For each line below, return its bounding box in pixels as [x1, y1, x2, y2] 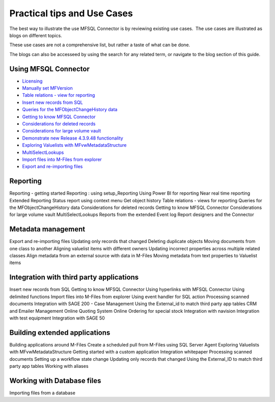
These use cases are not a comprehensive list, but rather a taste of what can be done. [9, 42, 190, 48]
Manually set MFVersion [22, 85, 73, 91]
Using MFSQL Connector [9, 64, 90, 73]
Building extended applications [9, 328, 111, 337]
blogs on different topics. [9, 32, 62, 38]
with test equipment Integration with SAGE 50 [9, 315, 105, 321]
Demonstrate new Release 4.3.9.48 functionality [22, 135, 123, 141]
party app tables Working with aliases [9, 363, 89, 369]
